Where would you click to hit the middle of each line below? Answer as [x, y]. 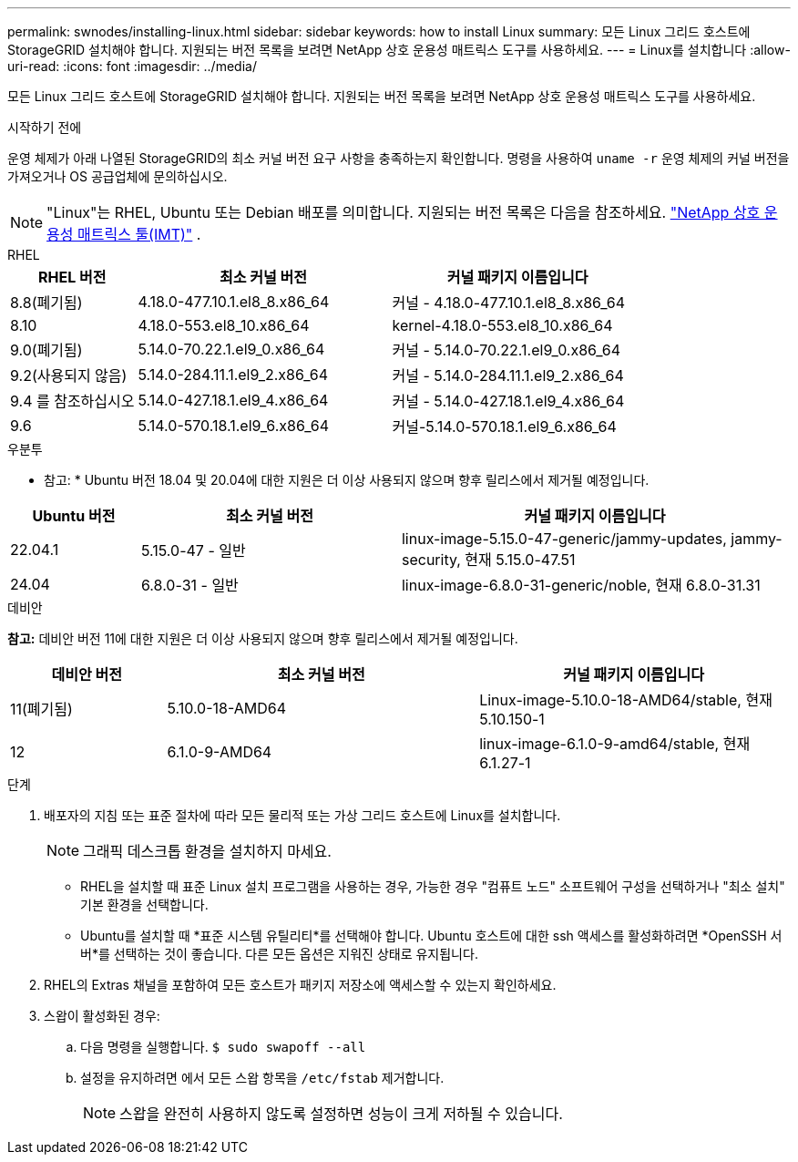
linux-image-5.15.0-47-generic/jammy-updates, [564, 539]
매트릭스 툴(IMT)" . [139, 234]
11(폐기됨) [41, 709]
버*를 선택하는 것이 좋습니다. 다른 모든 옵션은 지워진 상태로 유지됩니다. [279, 954]
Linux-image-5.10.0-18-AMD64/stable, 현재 [626, 700]
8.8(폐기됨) [46, 303]
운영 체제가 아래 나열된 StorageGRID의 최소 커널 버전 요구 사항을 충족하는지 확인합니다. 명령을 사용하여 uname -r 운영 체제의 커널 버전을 [399, 158]
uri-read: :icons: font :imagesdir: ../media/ [132, 66]
